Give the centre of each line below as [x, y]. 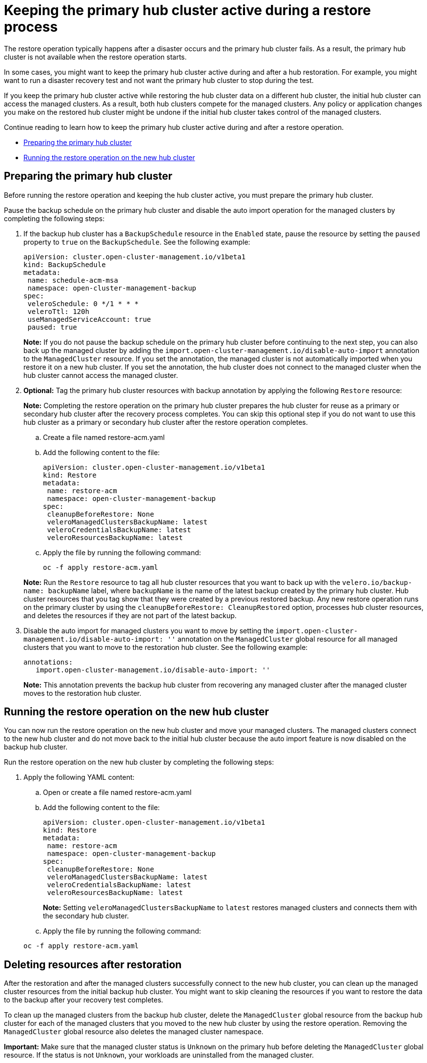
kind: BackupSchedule [65, 264]
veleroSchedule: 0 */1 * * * [83, 303]
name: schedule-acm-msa [73, 280]
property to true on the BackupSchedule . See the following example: [137, 242]
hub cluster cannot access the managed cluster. [101, 375]
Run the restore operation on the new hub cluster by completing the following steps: [139, 762]
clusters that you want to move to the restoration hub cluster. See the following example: [166, 647]
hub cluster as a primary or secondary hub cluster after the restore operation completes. [166, 422]
